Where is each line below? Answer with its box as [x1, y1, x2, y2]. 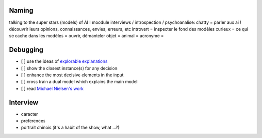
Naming [9, 6, 33, 15]
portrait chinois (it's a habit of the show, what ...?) [21, 124, 120, 131]
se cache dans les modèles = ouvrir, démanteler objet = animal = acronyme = [9, 33, 164, 39]
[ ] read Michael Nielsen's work [21, 86, 84, 91]
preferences [21, 118, 46, 124]
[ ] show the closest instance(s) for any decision [21, 65, 117, 71]
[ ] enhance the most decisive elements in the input [21, 72, 124, 78]
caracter [21, 111, 38, 117]
